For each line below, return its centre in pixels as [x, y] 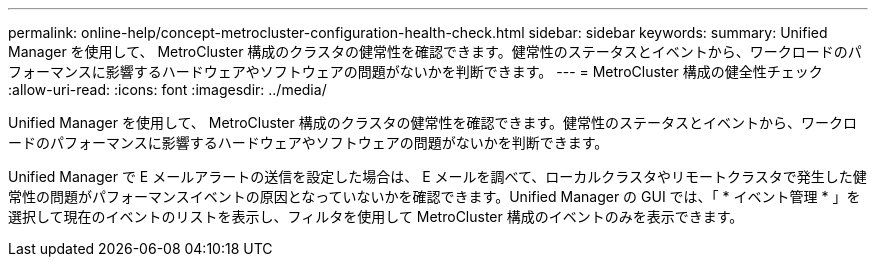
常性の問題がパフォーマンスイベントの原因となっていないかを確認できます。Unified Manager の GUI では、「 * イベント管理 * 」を [434, 196]
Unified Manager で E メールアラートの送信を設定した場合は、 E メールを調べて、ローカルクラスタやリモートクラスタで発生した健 [437, 176]
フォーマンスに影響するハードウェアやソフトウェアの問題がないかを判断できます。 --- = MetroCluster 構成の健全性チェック [415, 71]
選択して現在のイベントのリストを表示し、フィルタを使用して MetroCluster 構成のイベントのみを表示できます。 [376, 216]
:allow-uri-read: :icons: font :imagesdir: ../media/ [167, 89]
